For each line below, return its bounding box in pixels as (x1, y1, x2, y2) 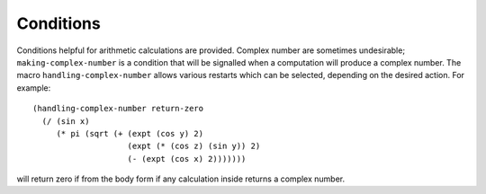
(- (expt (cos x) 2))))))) (127, 154, 247, 163)
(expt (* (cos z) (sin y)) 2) (127, 141, 261, 152)
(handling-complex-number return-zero (32, 103, 204, 114)
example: (16, 82, 51, 93)
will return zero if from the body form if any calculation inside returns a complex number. (16, 173, 346, 184)
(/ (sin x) (41, 116, 90, 126)
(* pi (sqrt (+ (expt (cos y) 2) (56, 128, 204, 138)
